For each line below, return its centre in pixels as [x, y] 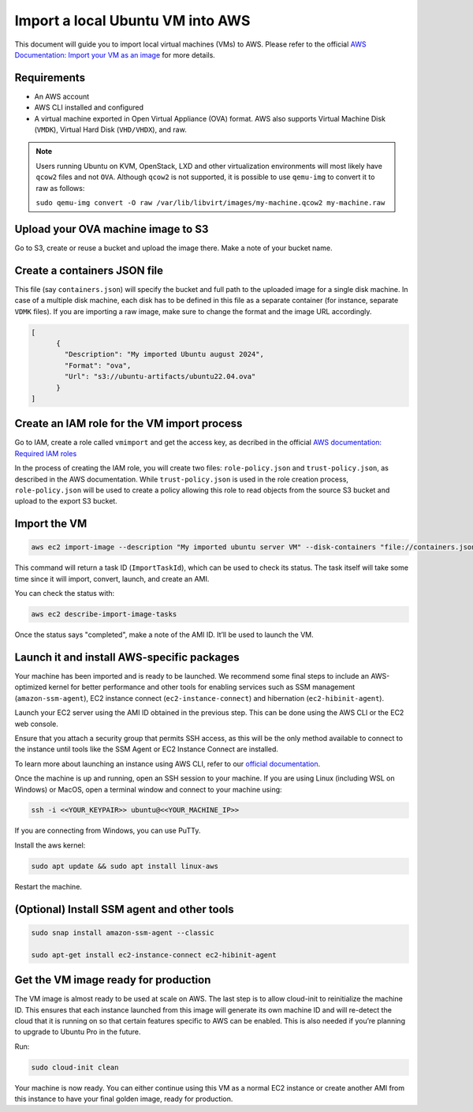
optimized [31, 687]
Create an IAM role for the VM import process [128, 423]
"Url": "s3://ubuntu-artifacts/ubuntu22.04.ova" [160, 376]
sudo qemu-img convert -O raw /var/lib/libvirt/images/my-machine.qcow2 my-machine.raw [210, 202]
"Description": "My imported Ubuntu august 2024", [164, 354]
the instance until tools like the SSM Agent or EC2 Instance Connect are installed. [147, 749]
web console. [36, 724]
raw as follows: [60, 188]
